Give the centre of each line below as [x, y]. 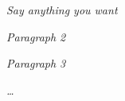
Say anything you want [62, 10]
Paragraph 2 [36, 36]
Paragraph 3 [36, 63]
